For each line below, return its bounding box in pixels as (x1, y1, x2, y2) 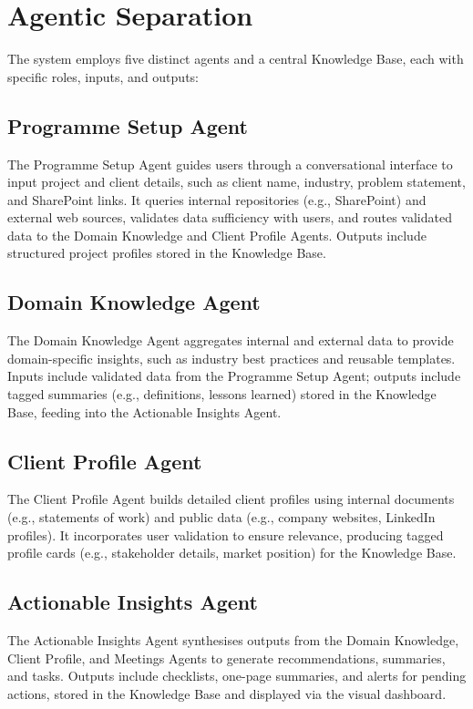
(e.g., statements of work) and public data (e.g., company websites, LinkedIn (7, 508, 436, 527)
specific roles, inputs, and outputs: (7, 67, 199, 86)
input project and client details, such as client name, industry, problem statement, (7, 172, 466, 191)
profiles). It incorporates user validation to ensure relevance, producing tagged (7, 525, 444, 544)
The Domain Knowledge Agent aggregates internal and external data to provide (7, 331, 454, 350)
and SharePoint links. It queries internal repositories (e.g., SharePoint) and (7, 190, 427, 209)
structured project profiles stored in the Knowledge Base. (7, 243, 326, 262)
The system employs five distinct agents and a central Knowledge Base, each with (7, 49, 464, 68)
